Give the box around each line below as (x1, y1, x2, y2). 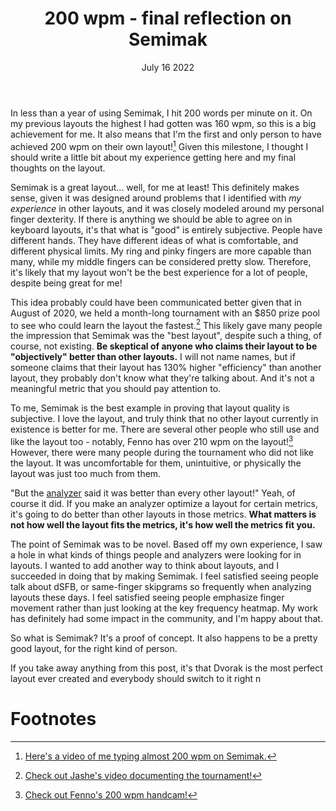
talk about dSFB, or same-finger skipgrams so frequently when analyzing (10, 580, 312, 592)
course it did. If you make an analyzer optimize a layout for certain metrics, (10, 497, 319, 509)
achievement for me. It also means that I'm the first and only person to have (10, 128, 322, 140)
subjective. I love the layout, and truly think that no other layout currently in (10, 413, 319, 425)
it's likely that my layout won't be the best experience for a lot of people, (10, 266, 308, 278)
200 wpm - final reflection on (44, 7, 292, 30)
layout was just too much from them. (10, 467, 162, 479)
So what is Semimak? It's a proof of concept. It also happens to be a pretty (10, 632, 318, 644)
